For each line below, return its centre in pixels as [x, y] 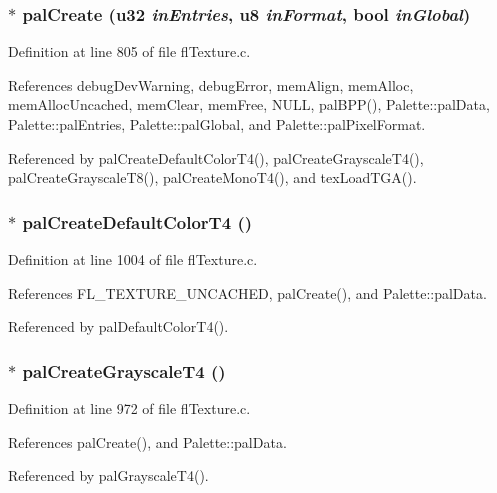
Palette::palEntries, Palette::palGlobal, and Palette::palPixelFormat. [217, 124]
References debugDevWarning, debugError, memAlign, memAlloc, [211, 84]
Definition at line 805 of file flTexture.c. [129, 51]
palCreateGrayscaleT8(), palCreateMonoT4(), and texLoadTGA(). [212, 177]
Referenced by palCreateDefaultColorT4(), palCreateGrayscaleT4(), [216, 157]
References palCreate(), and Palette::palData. [147, 441]
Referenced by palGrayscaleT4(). [108, 475]
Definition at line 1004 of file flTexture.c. [133, 259]
